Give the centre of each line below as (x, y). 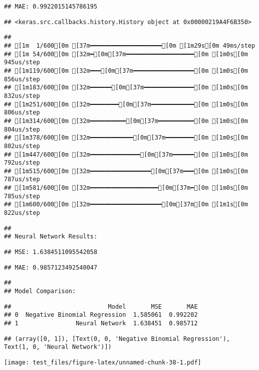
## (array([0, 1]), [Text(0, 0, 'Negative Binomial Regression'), (117, 339)
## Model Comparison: (40, 291)
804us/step (22, 129)
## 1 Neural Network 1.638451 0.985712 (101, 323)
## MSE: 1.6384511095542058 (51, 252)
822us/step (22, 213)
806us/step (22, 113)
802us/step (22, 146)
